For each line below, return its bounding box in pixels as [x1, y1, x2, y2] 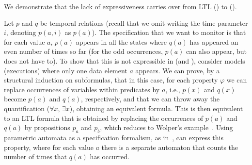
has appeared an [189, 36, 238, 47]
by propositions [24, 122, 70, 132]
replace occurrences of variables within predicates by [4, 84, 160, 94]
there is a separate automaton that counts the [101, 142, 238, 152]
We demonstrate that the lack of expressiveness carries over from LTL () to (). [4, 1, 237, 11]
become [4, 94, 26, 104]
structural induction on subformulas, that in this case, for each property [4, 75, 218, 85]
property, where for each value [4, 142, 94, 152]
